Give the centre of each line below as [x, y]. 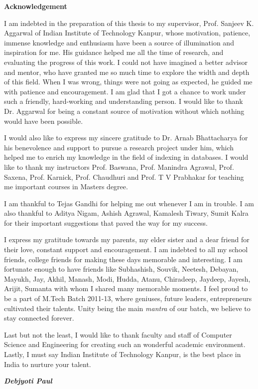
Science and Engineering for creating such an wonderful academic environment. [125, 344]
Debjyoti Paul [28, 381]
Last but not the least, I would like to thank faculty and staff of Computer [118, 334]
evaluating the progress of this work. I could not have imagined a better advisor [126, 62]
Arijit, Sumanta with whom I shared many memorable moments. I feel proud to [126, 288]
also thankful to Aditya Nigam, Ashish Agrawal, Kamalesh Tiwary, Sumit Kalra [126, 213]
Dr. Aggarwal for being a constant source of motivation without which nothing [124, 111]
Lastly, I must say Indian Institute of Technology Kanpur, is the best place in [123, 354]
